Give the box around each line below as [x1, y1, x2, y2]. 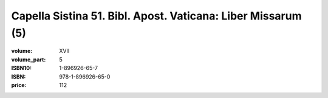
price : [11, 81, 27, 88]
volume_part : [11, 55, 46, 63]
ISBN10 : [11, 65, 32, 72]
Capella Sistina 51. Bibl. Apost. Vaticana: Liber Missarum [11, 9, 302, 23]
